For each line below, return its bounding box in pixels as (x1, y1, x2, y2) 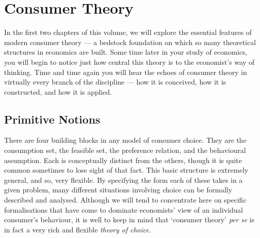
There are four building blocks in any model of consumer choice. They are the (4, 135, 247, 145)
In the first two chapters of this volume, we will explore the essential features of (4, 27, 252, 37)
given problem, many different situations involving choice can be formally (4, 184, 233, 195)
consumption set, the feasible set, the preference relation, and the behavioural (4, 145, 246, 155)
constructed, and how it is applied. (4, 86, 112, 97)
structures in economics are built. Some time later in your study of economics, (4, 47, 247, 57)
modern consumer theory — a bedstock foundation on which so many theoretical (4, 36, 256, 47)
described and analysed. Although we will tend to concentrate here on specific (4, 194, 247, 205)
